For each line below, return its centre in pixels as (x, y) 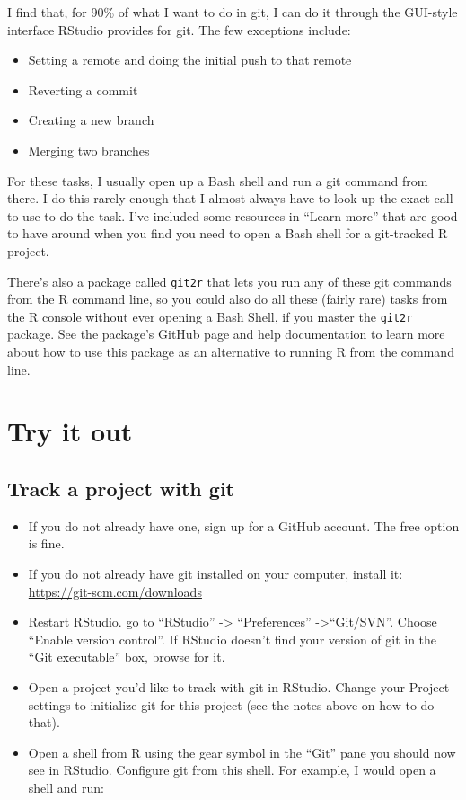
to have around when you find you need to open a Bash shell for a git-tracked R (228, 233)
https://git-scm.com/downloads (115, 591)
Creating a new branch (91, 120)
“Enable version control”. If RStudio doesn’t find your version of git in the (233, 639)
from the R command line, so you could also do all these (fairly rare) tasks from (228, 299)
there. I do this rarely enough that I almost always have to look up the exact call (230, 198)
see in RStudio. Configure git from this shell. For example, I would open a (232, 770)
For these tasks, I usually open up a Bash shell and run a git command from (218, 180)
